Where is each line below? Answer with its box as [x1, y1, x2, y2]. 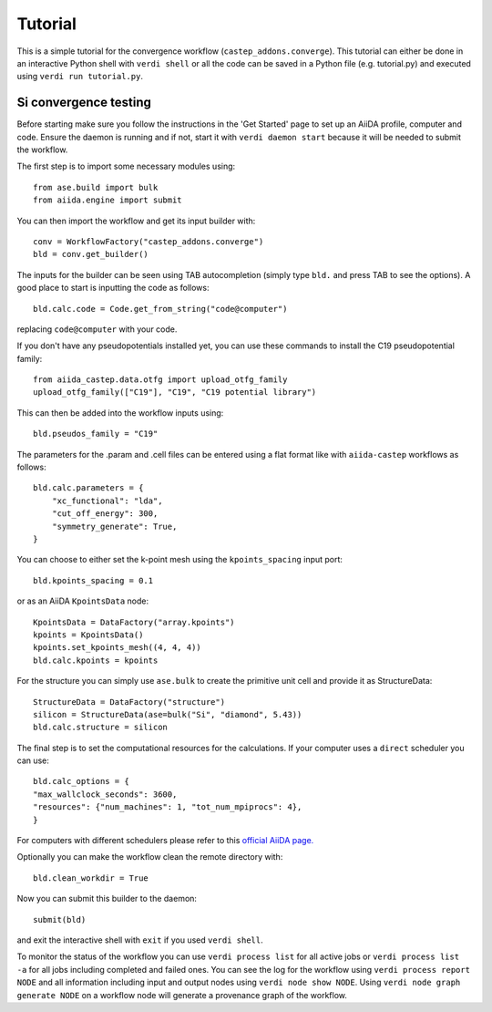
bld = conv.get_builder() [33, 249, 149, 260]
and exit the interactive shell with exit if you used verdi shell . [16, 935, 263, 945]
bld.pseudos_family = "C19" [33, 429, 159, 439]
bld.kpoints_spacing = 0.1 [33, 575, 154, 585]
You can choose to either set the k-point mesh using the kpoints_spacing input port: [16, 554, 343, 565]
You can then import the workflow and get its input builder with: [16, 215, 256, 226]
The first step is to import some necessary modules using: [16, 160, 236, 172]
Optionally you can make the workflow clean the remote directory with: [16, 852, 283, 862]
